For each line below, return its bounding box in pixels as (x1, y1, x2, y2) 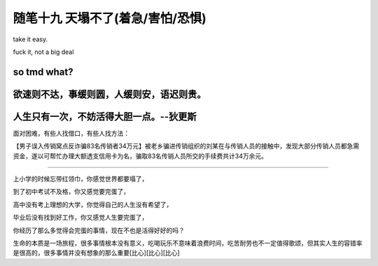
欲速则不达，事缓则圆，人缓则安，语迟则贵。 (13, 88, 206, 100)
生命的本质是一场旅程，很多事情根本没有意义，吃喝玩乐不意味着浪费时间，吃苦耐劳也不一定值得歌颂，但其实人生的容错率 (13, 239, 363, 247)
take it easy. (13, 35, 48, 43)
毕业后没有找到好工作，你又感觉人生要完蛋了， (13, 213, 148, 222)
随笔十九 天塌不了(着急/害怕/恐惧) (13, 10, 206, 26)
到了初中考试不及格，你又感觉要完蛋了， (13, 188, 129, 196)
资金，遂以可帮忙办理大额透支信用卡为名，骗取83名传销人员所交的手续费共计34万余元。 (13, 151, 267, 160)
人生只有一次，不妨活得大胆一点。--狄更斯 (13, 111, 197, 122)
